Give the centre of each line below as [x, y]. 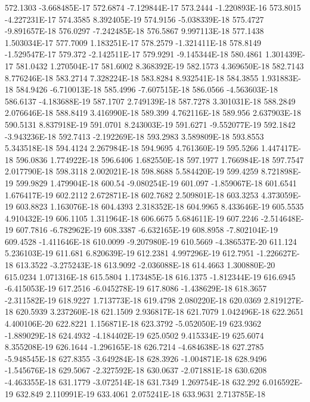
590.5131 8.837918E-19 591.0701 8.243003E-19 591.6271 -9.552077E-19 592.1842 [150, 124]
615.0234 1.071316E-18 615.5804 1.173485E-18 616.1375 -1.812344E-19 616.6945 [150, 276]
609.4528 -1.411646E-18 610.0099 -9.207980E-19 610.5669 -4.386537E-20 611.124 [151, 241]
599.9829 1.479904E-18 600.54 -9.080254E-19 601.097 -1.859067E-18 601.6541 [156, 182]
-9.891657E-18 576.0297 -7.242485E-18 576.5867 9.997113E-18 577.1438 [134, 31]
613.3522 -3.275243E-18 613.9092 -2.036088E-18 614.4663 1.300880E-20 [145, 265]
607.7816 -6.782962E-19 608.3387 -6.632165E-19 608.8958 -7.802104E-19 [147, 230]
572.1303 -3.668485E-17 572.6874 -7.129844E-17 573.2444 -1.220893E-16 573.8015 [153, 7]
